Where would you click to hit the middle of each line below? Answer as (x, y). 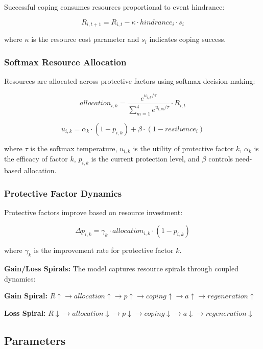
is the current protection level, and (145, 159)
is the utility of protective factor (183, 148)
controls (221, 159)
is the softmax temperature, (74, 148)
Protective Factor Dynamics (63, 193)
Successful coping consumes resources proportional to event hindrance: (114, 7)
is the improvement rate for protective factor (104, 250)
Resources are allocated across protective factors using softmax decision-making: (130, 80)
